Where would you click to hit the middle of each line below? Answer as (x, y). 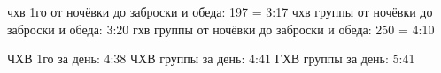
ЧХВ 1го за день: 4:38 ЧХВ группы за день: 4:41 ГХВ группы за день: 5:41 (211, 58)
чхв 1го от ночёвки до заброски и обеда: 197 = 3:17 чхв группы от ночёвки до (220, 11)
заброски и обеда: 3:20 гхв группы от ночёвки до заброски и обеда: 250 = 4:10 (221, 29)
